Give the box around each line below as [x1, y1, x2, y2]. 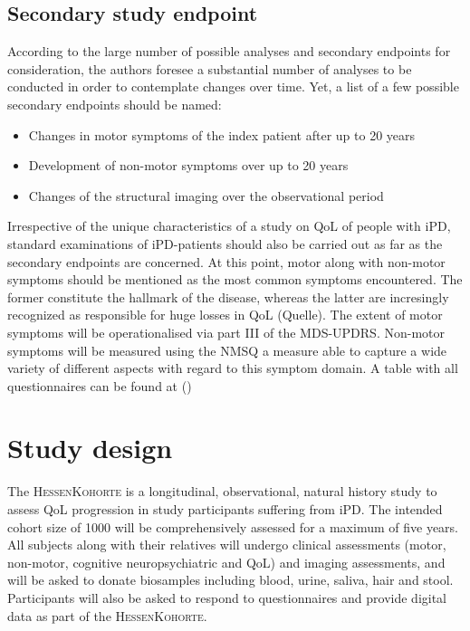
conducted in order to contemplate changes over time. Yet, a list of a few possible [7, 77, 459, 96]
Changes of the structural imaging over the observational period [28, 186, 384, 205]
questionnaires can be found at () [7, 376, 192, 395]
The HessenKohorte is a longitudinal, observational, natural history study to [7, 482, 437, 501]
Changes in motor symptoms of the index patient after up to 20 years [28, 125, 416, 144]
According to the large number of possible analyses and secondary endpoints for [7, 42, 451, 61]
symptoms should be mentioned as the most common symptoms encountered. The [7, 270, 463, 289]
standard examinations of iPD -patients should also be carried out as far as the [7, 234, 443, 253]
